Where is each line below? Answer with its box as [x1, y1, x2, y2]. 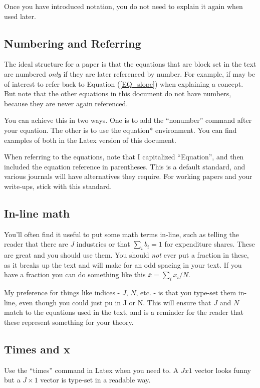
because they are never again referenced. [4, 98, 128, 108]
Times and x [4, 341, 70, 356]
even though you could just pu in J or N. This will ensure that [19, 297, 211, 307]
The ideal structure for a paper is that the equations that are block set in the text [4, 59, 256, 69]
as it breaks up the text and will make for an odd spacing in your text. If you [4, 259, 242, 270]
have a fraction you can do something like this [4, 269, 146, 280]
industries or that [76, 239, 130, 249]
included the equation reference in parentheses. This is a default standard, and [4, 161, 245, 171]
